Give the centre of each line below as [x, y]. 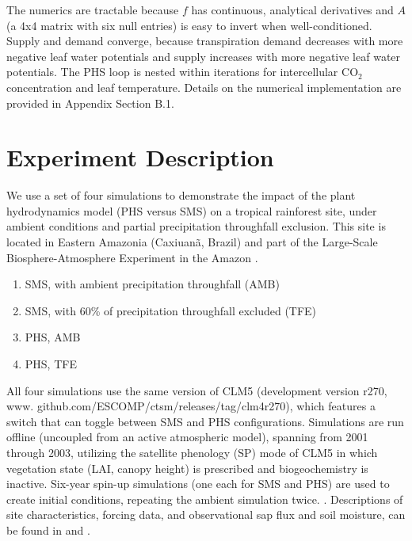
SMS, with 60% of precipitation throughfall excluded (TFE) [171, 310]
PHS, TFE [51, 364]
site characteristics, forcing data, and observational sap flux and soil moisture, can [206, 514]
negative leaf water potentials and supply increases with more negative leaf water [204, 56]
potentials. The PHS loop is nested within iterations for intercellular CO [183, 72]
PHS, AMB [53, 337]
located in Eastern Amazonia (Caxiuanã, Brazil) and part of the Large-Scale [192, 242]
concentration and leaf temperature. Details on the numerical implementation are [204, 87]
